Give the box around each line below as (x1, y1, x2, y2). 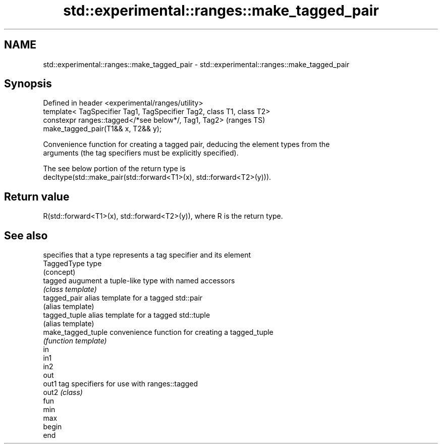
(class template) (43, 285, 97, 294)
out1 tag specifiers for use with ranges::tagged (43, 379, 198, 388)
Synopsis (4, 77, 52, 90)
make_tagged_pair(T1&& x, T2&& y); (43, 124, 162, 133)
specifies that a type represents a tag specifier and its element (43, 251, 251, 260)
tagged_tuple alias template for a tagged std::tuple (43, 311, 210, 320)
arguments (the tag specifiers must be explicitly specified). (43, 148, 239, 158)
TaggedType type (43, 259, 102, 268)
